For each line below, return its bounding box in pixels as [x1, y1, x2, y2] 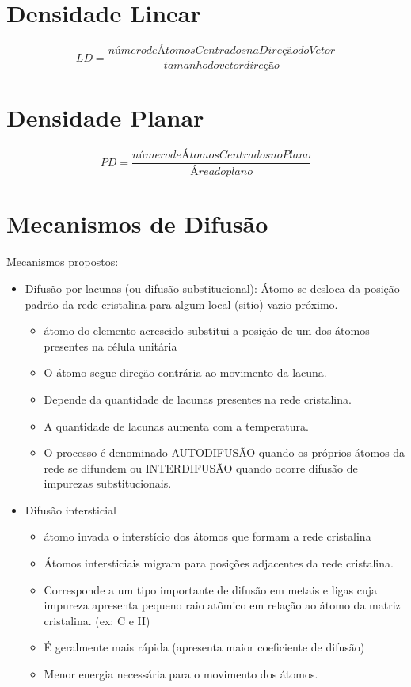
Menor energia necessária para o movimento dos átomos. [44, 666, 318, 682]
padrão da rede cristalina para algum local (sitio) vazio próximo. [25, 295, 338, 312]
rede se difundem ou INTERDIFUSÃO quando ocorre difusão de [44, 459, 358, 476]
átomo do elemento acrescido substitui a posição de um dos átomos [44, 322, 370, 339]
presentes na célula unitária [44, 337, 177, 354]
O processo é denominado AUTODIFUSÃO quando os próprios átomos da [44, 444, 405, 461]
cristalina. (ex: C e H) [44, 612, 150, 628]
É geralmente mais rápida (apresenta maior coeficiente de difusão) [44, 639, 365, 655]
